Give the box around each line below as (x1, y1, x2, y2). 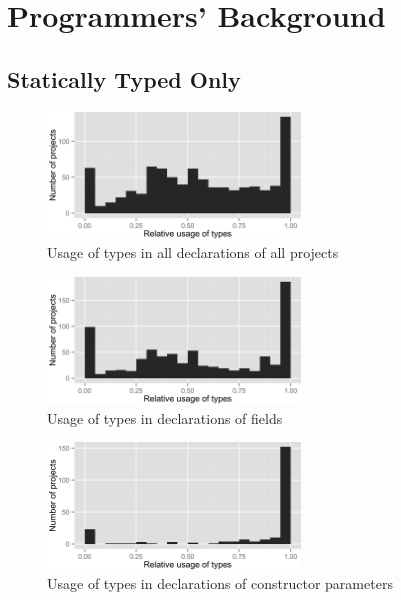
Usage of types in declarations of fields (47, 407, 283, 428)
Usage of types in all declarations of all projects (47, 242, 339, 263)
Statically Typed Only (7, 63, 241, 94)
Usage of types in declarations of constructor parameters (47, 573, 393, 594)
